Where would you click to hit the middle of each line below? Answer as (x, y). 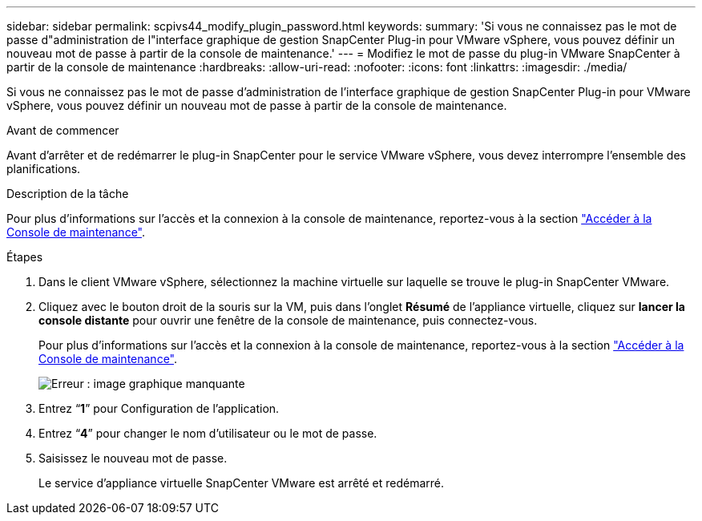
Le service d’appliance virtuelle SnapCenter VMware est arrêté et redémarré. (242, 483)
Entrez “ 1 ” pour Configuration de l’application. (159, 408)
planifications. (44, 169)
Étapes (25, 257)
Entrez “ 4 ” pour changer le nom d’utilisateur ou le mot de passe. (208, 433)
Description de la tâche (68, 194)
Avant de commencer (63, 130)
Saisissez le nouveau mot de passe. (133, 458)
